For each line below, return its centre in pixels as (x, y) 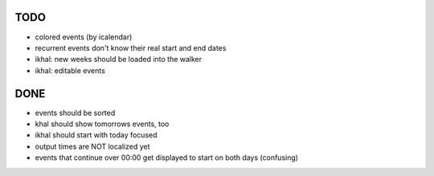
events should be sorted (75, 113)
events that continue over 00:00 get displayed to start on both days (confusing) (167, 158)
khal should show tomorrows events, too (102, 124)
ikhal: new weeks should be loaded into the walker (119, 59)
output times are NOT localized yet (92, 146)
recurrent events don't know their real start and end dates (131, 47)
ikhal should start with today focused (96, 135)
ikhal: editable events (70, 70)
